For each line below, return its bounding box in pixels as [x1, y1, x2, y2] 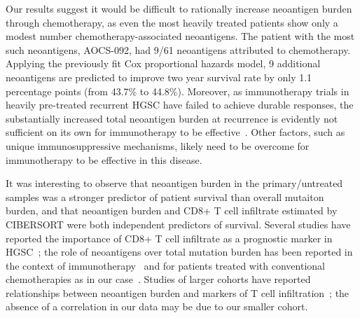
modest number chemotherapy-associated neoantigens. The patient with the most [6, 29, 355, 43]
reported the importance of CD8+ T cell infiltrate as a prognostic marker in [6, 230, 333, 245]
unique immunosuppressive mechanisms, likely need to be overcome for [6, 138, 310, 153]
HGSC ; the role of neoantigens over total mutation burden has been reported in [6, 244, 353, 259]
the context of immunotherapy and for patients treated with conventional [6, 258, 325, 272]
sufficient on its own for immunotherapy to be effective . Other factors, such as [6, 125, 345, 139]
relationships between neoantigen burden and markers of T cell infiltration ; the [6, 285, 349, 300]
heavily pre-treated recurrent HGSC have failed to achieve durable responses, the [6, 97, 354, 112]
